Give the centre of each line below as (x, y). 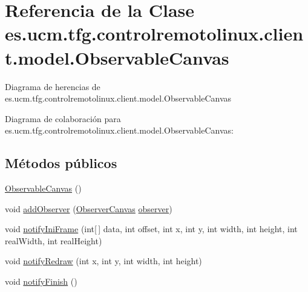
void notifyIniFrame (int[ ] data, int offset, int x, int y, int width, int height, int (151, 229)
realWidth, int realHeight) (54, 240)
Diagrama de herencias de (53, 86)
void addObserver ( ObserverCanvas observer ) (89, 208)
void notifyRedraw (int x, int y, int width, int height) (103, 261)
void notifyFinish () (41, 281)
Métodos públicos (61, 163)
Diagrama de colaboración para (63, 118)
